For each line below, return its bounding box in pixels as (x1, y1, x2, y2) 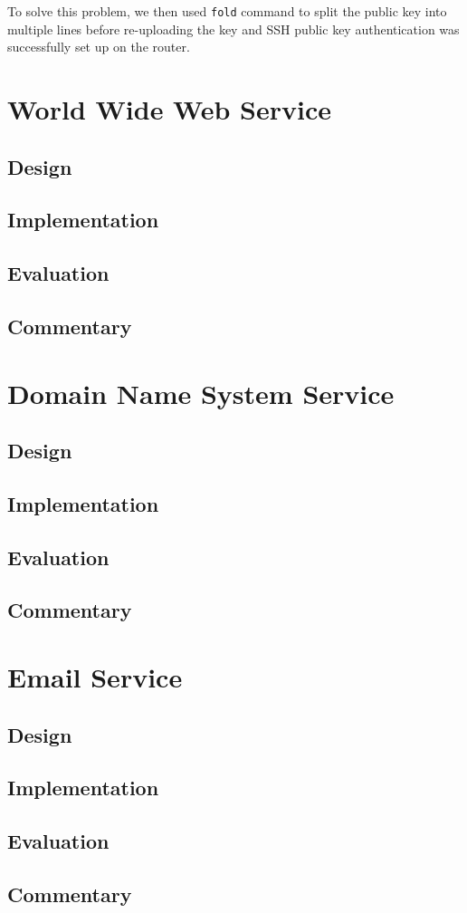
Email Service (7, 658, 183, 696)
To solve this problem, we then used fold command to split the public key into (7, 2, 447, 20)
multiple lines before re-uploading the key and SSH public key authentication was (7, 19, 460, 38)
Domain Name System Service (7, 374, 395, 411)
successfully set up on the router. (7, 37, 190, 56)
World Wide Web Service (7, 91, 332, 128)
